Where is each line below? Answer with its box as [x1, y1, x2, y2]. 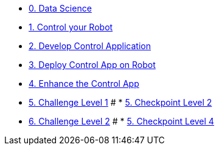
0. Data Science [29, 3, 92, 13]
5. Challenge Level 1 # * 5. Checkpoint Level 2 [29, 97, 212, 107]
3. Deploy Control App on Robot [29, 60, 156, 70]
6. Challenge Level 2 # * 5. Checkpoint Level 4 [29, 116, 214, 126]
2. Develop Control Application [29, 41, 151, 51]
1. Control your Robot [29, 22, 113, 32]
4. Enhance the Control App [29, 78, 139, 89]
